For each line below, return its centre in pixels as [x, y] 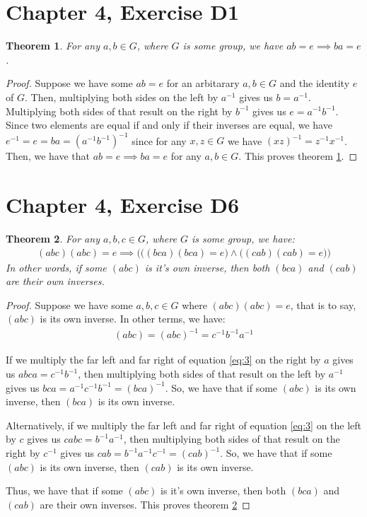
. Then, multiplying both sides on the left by [121, 97]
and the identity [315, 83]
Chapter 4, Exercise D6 [123, 204]
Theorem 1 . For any [53, 46]
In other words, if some [56, 267]
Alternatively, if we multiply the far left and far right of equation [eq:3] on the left [184, 425]
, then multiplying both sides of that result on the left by [202, 374]
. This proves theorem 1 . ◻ [298, 156]
